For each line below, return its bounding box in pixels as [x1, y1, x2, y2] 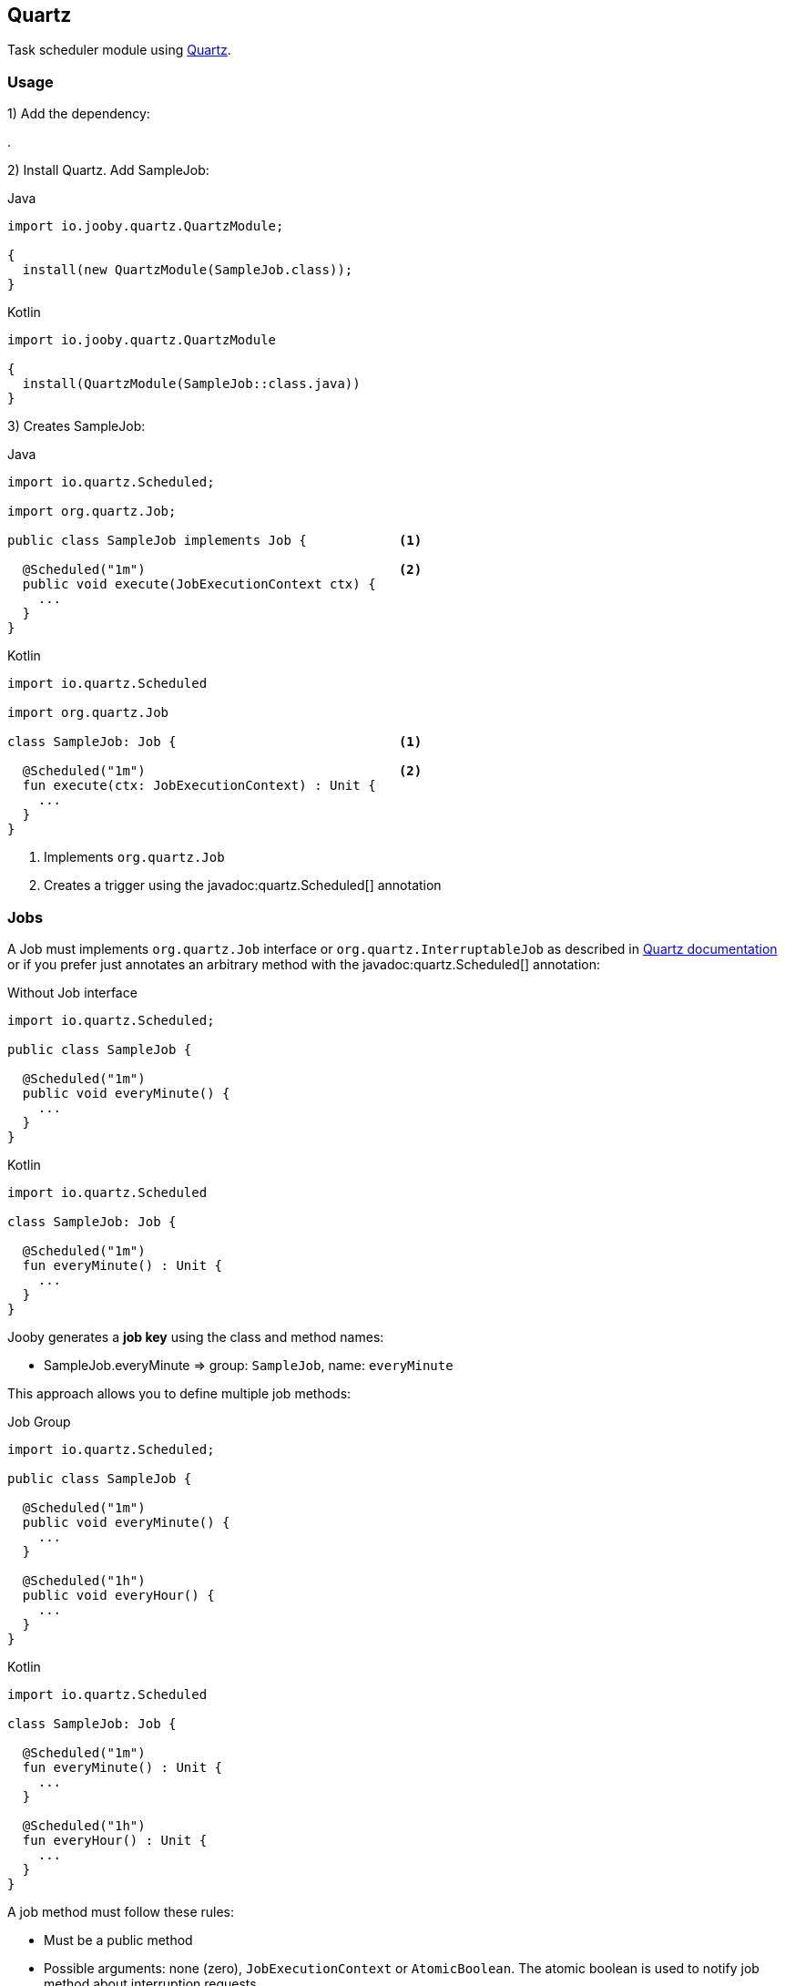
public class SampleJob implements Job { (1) [7, 533, 423, 548]
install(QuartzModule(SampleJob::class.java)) [22, 376, 361, 392]
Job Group [7, 1413, 71, 1429]
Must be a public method [44, 1931, 193, 1948]
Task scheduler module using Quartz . [7, 42, 231, 58]
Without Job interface [7, 984, 138, 1000]
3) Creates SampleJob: [7, 418, 146, 435]
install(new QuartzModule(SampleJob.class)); [22, 262, 353, 278]
